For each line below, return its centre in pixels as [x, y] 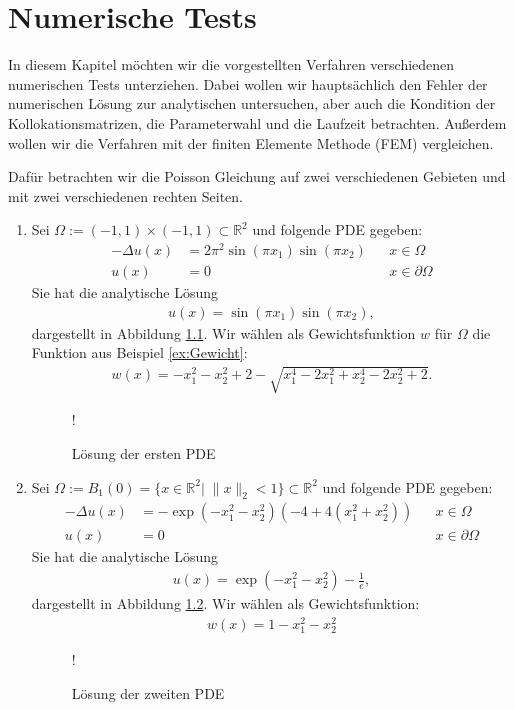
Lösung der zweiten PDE [148, 692]
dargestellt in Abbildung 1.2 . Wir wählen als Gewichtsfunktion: [225, 603]
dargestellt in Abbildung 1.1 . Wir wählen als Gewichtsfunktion [223, 332]
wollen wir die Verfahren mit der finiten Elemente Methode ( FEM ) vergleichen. [251, 142]
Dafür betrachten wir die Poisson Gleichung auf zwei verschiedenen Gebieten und [257, 176]
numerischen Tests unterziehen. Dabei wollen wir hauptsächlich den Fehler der [248, 83]
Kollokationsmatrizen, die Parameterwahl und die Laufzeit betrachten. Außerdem [257, 122]
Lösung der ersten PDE [143, 453]
